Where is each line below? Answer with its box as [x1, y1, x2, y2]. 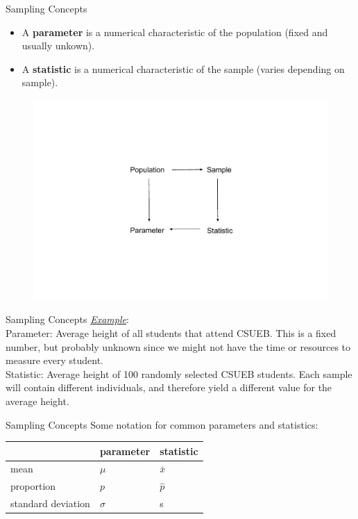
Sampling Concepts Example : [6, 312, 129, 327]
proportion [10, 479, 56, 493]
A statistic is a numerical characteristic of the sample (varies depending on [22, 61, 345, 76]
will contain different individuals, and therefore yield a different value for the [6, 380, 332, 395]
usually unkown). [22, 38, 95, 53]
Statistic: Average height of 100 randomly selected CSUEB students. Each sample [6, 366, 352, 381]
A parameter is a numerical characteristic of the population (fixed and [22, 24, 328, 39]
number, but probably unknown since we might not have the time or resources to [6, 339, 351, 354]
